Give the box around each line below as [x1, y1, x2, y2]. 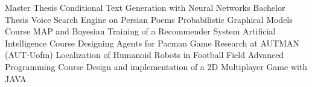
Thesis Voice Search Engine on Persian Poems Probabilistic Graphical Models [5, 13, 293, 25]
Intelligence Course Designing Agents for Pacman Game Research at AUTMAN [5, 36, 299, 49]
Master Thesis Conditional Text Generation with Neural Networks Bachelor [5, 1, 285, 13]
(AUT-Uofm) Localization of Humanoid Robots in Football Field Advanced [5, 48, 284, 61]
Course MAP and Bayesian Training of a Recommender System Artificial [5, 25, 276, 37]
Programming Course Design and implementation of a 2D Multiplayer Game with [5, 60, 308, 72]
